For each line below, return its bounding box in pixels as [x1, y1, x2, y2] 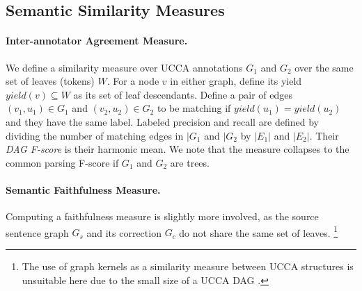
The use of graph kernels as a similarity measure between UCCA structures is [22, 258, 354, 273]
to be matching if [157, 101, 231, 115]
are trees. [170, 155, 210, 169]
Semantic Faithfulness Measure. [6, 182, 161, 197]
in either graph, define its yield [170, 74, 302, 88]
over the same [294, 60, 354, 74]
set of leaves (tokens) [6, 74, 95, 88]
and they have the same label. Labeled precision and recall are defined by [6, 114, 320, 128]
